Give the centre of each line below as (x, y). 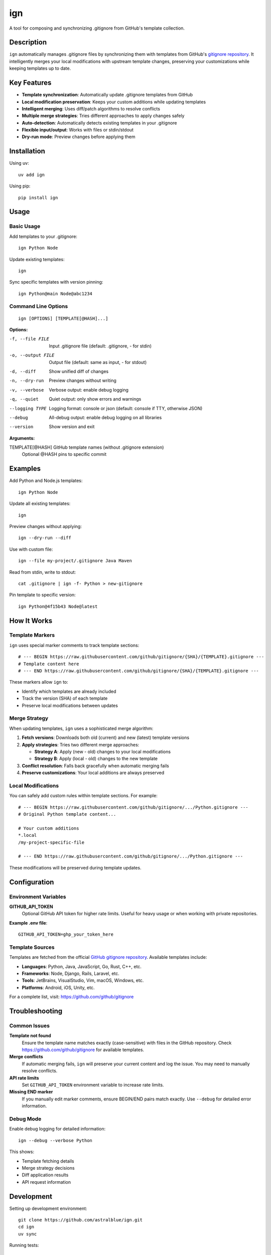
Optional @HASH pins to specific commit (64, 454)
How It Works (31, 621)
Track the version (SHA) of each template (65, 698)
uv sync (28, 1234)
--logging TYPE (28, 408)
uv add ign (32, 175)
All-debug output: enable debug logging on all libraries (105, 417)
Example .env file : (28, 923)
